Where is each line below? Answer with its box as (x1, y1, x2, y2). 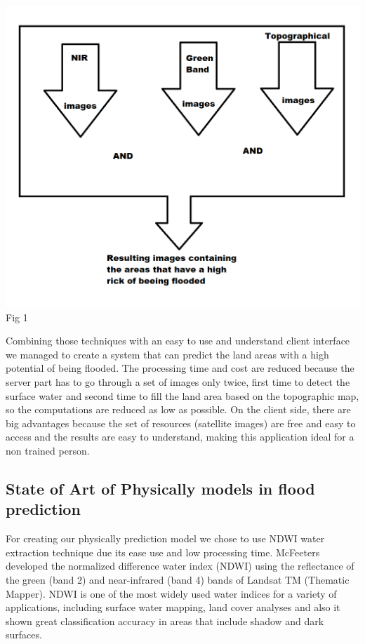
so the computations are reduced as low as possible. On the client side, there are (6, 402, 351, 417)
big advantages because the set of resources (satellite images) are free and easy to (6, 415, 356, 430)
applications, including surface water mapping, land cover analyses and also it (6, 600, 340, 615)
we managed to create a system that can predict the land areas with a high (6, 347, 329, 361)
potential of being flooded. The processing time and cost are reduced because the (6, 361, 354, 375)
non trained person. (6, 443, 90, 457)
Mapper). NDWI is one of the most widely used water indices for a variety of (6, 586, 337, 601)
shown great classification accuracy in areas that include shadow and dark (6, 613, 324, 628)
